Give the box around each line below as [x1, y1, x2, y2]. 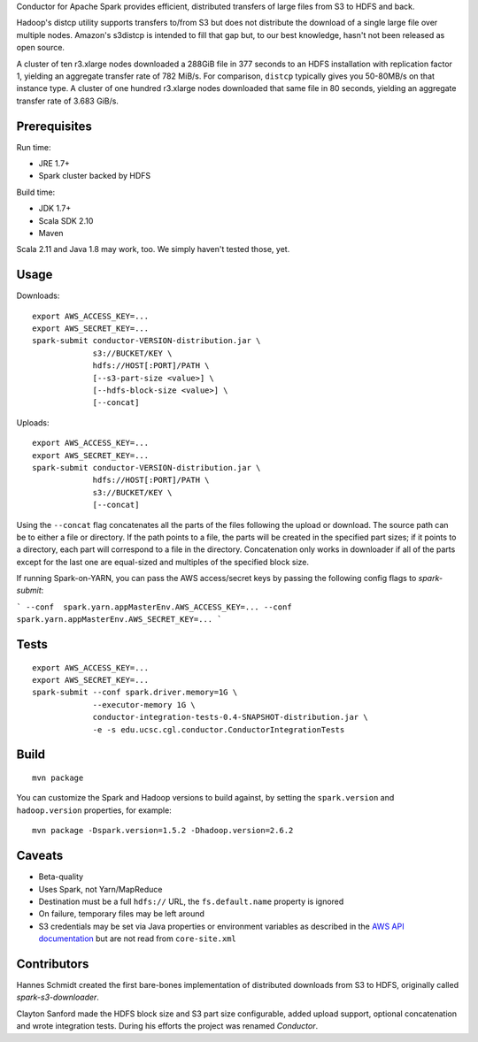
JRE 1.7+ [38, 158, 71, 169]
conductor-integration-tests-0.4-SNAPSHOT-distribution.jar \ [92, 712, 368, 723]
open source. [16, 42, 66, 53]
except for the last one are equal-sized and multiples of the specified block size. [16, 556, 310, 567]
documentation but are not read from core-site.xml [38, 933, 236, 944]
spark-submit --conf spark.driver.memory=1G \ [32, 687, 238, 698]
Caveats [16, 848, 64, 863]
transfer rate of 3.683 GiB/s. [16, 96, 119, 106]
